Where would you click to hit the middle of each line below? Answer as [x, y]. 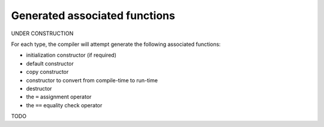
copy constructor [47, 72]
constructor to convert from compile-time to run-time [92, 80]
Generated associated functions [93, 16]
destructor [39, 88]
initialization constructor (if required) [71, 55]
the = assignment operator [59, 97]
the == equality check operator [64, 105]
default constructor [50, 63]
